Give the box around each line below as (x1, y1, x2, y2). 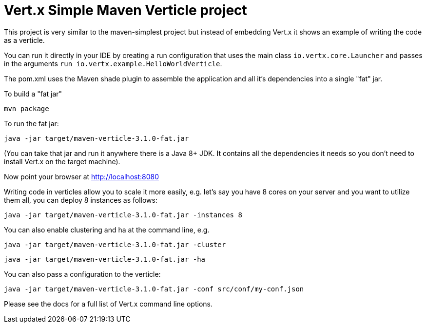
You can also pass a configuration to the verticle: (4, 269, 161, 278)
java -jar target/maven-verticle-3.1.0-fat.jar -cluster (4, 240, 226, 249)
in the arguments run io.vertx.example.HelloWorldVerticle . (4, 59, 222, 68)
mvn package (4, 104, 49, 113)
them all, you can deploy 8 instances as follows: (4, 195, 157, 204)
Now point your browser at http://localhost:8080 (4, 172, 159, 181)
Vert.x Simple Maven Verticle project (4, 2, 247, 19)
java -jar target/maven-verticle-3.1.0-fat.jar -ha (4, 255, 206, 263)
